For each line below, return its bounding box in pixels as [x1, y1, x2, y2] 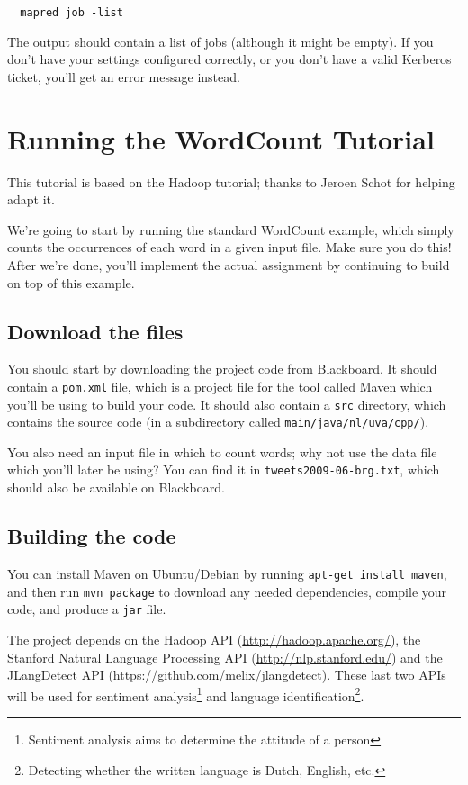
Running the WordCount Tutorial [7, 120, 435, 157]
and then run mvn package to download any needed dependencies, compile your [7, 582, 447, 600]
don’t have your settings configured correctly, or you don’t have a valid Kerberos [7, 50, 452, 68]
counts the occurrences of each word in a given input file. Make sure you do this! [7, 238, 452, 257]
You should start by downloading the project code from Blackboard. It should [7, 359, 437, 378]
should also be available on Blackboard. [7, 478, 225, 497]
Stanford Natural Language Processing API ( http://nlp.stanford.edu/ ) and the [7, 647, 443, 666]
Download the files [7, 317, 184, 345]
